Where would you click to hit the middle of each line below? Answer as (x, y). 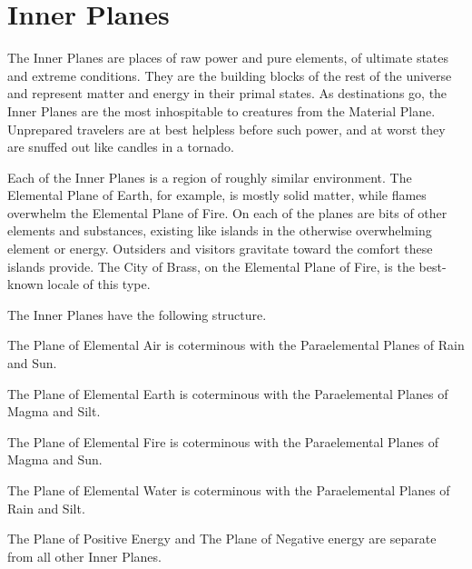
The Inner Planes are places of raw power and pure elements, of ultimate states (228, 58)
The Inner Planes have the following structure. (137, 314)
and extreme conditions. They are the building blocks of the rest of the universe (230, 75)
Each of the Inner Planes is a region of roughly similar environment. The (210, 177)
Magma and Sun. (55, 459)
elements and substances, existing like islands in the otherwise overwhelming (220, 230)
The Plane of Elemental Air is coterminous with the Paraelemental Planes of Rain (236, 345)
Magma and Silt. (54, 411)
